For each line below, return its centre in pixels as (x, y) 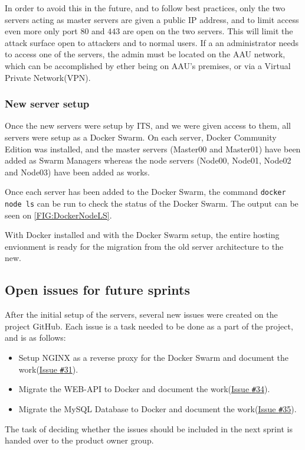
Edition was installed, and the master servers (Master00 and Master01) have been (153, 149)
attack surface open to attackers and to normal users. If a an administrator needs (152, 42)
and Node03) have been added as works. (77, 172)
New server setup (47, 104)
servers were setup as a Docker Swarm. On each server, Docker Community (141, 137)
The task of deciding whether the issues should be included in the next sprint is (149, 428)
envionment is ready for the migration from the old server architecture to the (144, 246)
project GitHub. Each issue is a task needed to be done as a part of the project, (149, 326)
